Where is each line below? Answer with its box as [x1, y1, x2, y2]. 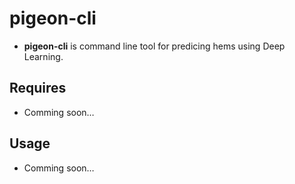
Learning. [23, 50, 64, 62]
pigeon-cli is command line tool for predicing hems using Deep [23, 40, 286, 52]
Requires [9, 80, 67, 97]
